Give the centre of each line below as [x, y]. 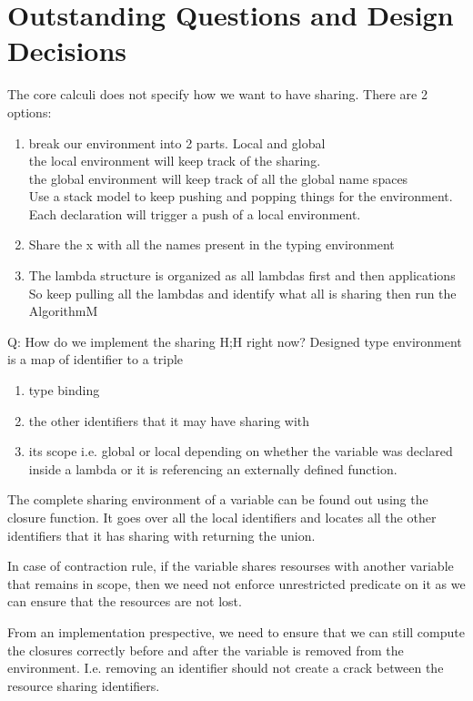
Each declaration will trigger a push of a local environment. [195, 213]
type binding [64, 390]
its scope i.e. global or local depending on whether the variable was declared [241, 451]
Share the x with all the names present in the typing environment [211, 244]
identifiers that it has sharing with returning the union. [161, 535]
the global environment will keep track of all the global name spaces [218, 178]
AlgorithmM [63, 311]
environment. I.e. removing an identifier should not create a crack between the [226, 668]
